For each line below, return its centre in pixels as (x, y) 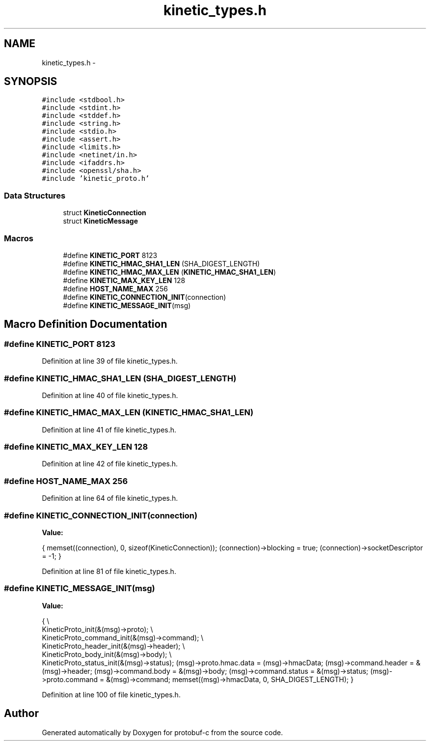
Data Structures (35, 195)
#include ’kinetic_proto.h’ (96, 179)
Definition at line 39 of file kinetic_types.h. (110, 361)
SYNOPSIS (31, 82)
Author (21, 714)
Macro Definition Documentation (86, 324)
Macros (19, 238)
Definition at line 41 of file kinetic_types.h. (109, 430)
